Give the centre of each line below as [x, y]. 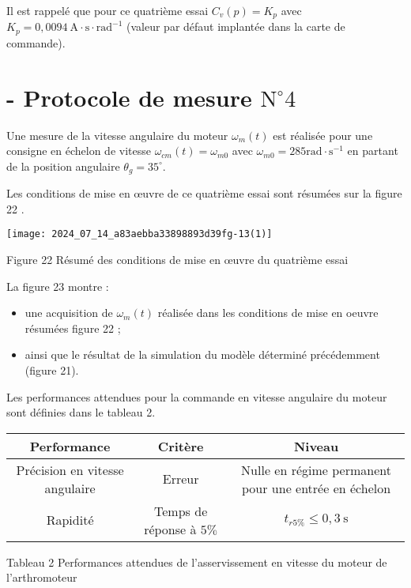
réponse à [170, 529]
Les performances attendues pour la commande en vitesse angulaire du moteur [197, 396]
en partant [373, 151]
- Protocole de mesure [129, 97]
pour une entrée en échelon [317, 488]
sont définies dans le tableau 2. [81, 412]
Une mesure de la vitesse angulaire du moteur [117, 135]
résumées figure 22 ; [73, 328]
